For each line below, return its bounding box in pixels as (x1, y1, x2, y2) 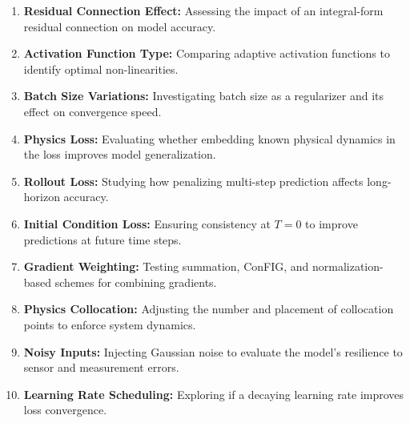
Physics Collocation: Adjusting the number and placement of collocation (23, 300, 394, 317)
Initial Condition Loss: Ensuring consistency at (23, 215, 271, 232)
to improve (305, 215, 358, 232)
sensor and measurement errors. (23, 359, 179, 376)
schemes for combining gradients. (54, 273, 217, 290)
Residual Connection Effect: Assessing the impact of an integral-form (23, 2, 384, 18)
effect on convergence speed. (23, 103, 162, 119)
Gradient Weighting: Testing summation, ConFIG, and (23, 258, 309, 275)
